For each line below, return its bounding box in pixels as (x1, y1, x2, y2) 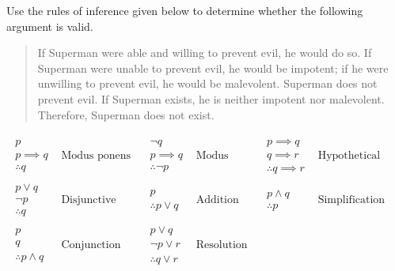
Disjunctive (61, 194, 116, 205)
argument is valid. (6, 17, 93, 34)
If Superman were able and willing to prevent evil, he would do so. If (37, 44, 372, 61)
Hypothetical (317, 150, 381, 162)
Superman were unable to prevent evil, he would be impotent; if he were (37, 59, 389, 76)
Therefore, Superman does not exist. (37, 106, 215, 122)
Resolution (196, 239, 248, 250)
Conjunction (61, 239, 121, 250)
